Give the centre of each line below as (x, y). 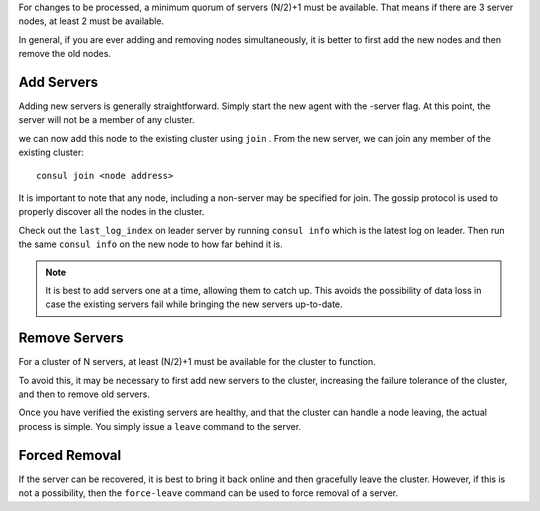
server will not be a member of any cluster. (106, 120)
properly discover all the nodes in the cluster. (111, 212)
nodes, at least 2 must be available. (91, 21)
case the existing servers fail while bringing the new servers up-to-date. (194, 304)
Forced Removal (70, 455)
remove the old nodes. (65, 54)
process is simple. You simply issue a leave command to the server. (160, 426)
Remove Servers (71, 338)
